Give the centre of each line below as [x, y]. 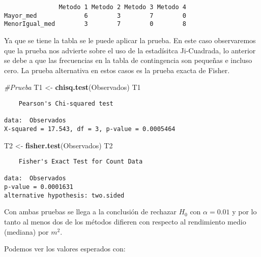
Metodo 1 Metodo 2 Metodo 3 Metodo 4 [122, 7]
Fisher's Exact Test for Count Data [81, 162]
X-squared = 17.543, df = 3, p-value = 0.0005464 [90, 129]
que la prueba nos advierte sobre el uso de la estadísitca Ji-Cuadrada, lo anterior [130, 50]
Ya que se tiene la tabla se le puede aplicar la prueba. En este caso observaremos [130, 40]
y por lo [244, 212]
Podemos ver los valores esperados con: [65, 249]
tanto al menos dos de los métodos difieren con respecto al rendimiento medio [125, 222]
